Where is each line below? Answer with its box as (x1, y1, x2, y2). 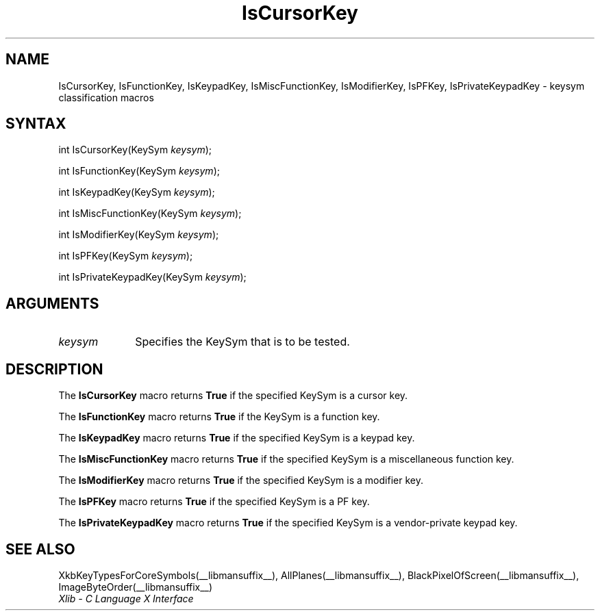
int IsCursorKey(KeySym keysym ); (58, 144, 212, 156)
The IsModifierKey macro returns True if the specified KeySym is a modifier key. (58, 474, 423, 487)
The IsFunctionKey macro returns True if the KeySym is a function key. (58, 411, 380, 423)
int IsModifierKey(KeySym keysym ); (58, 229, 219, 241)
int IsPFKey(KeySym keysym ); (58, 250, 193, 262)
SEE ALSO (5, 540, 75, 558)
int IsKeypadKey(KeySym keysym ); (58, 186, 215, 198)
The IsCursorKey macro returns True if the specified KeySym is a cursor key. (58, 389, 408, 402)
